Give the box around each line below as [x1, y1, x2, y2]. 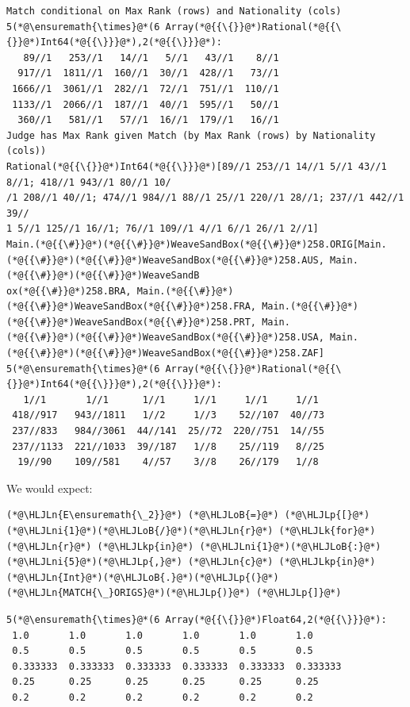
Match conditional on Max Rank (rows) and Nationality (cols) [6, 6, 342, 17]
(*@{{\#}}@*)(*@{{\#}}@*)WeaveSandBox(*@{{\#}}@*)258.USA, [6, 332, 324, 344]
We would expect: [6, 479, 93, 496]
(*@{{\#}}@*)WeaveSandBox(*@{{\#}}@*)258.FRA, [6, 301, 256, 313]
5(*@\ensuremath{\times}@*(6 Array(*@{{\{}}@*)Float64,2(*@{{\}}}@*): [6, 613, 387, 625]
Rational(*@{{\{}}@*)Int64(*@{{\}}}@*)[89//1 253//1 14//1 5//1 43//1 [6, 160, 387, 172]
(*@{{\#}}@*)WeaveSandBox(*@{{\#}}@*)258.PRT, [6, 316, 256, 328]
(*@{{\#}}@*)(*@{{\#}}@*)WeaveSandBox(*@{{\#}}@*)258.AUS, [6, 254, 324, 266]
